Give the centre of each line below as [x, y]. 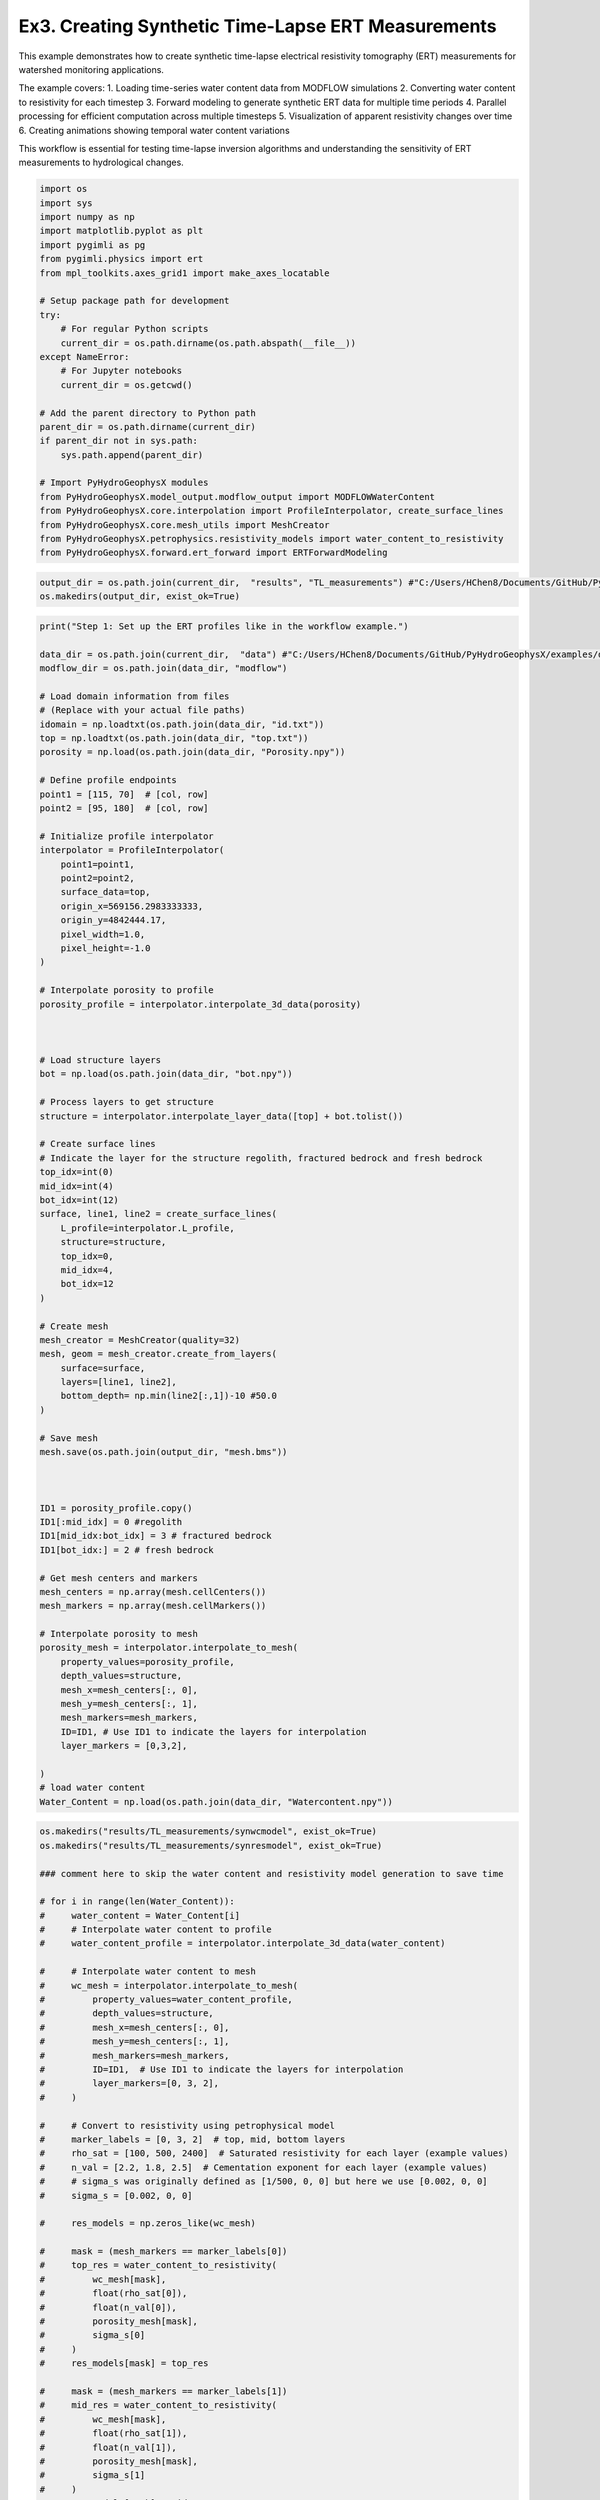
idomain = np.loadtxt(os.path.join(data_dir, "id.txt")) [182, 724]
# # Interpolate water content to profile [155, 1929]
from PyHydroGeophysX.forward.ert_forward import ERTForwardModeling [213, 553]
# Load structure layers [100, 1060]
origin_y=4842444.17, [113, 920]
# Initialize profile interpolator [126, 836]
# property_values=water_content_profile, [166, 1999]
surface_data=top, [105, 892]
